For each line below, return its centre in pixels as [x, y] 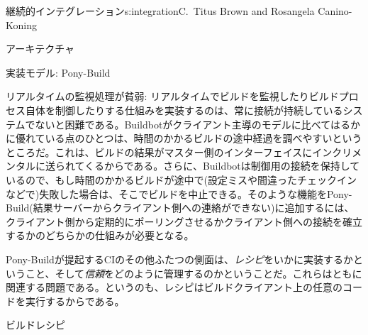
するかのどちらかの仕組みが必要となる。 [100, 235]
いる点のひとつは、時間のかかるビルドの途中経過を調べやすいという [203, 138]
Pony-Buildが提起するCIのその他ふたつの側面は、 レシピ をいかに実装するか [180, 259]
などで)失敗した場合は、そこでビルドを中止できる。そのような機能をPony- [179, 193]
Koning [21, 24]
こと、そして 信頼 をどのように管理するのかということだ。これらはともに [194, 273]
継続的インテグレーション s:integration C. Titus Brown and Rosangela [160, 11]
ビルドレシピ [35, 325]
